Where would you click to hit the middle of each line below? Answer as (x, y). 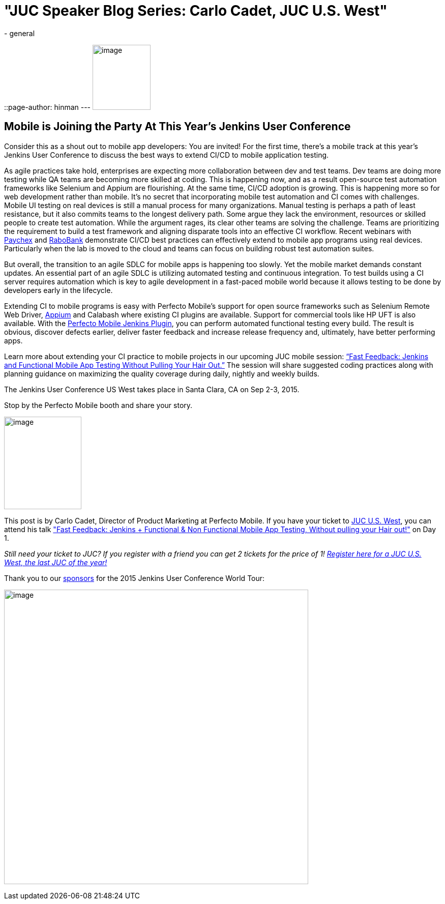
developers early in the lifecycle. (58, 290)
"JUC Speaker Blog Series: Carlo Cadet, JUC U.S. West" (196, 11)
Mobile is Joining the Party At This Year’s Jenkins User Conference (177, 127)
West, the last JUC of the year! (56, 562)
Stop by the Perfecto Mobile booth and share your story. (98, 405)
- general (20, 33)
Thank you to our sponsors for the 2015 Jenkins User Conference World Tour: (135, 578)
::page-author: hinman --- (48, 107)
